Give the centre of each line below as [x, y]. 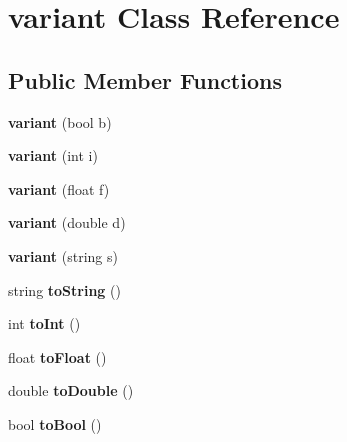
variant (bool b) [60, 121]
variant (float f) [59, 188]
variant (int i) [53, 155]
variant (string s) [63, 255]
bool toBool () [55, 423]
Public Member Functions [145, 79]
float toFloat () [57, 356]
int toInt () [44, 323]
